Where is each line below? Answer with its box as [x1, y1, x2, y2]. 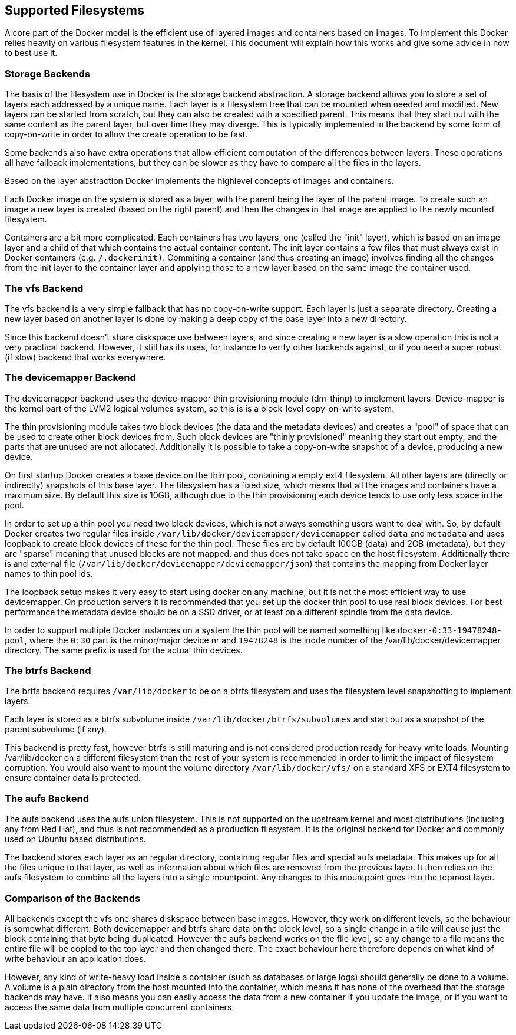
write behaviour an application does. [5, 953, 146, 964]
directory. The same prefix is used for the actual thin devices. [5, 645, 243, 655]
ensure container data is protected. [5, 773, 141, 783]
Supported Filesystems [5, 3, 144, 18]
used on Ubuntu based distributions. [5, 834, 146, 845]
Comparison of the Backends [5, 892, 141, 904]
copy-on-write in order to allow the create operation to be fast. [5, 129, 248, 140]
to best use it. [5, 48, 58, 58]
